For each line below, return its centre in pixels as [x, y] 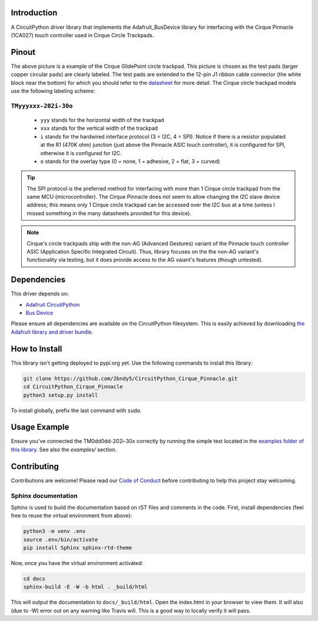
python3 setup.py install [61, 395]
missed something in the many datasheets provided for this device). [109, 213]
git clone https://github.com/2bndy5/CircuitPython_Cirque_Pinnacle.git [130, 378]
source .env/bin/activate [61, 539]
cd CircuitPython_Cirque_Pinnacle [73, 387]
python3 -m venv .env [54, 531]
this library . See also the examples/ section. [64, 449]
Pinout [23, 52]
